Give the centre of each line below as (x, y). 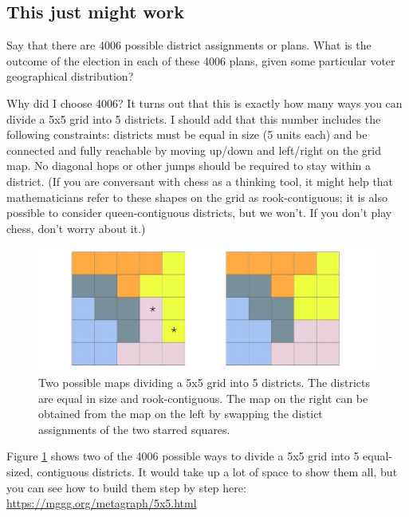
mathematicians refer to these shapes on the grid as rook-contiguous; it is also (197, 197)
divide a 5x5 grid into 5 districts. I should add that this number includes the (194, 118)
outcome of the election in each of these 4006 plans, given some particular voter (201, 60)
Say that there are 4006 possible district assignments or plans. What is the (189, 45)
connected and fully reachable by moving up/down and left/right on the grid (194, 150)
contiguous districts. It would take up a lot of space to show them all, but (217, 471)
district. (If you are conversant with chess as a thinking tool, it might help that (200, 181)
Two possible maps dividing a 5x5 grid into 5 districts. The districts (204, 382)
